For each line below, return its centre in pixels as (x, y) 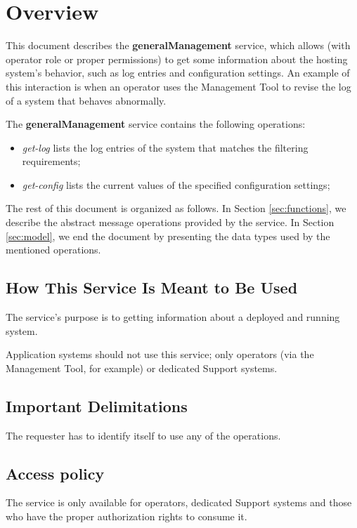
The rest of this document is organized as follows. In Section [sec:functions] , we (176, 208)
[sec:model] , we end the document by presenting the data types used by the (168, 236)
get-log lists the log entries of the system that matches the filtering (165, 147)
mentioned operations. (53, 250)
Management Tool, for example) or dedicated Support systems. (142, 368)
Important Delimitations (97, 405)
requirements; (51, 161)
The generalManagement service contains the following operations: (156, 124)
